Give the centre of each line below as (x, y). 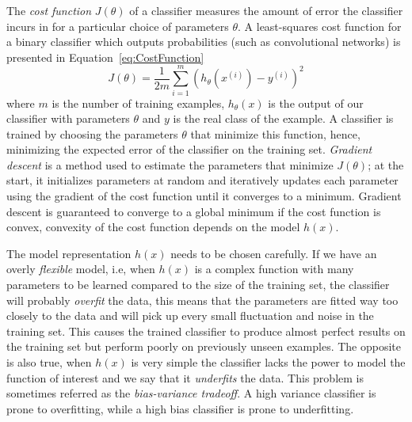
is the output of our (316, 103)
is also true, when (49, 362)
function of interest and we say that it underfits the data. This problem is (185, 377)
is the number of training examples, (138, 103)
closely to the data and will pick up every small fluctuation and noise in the (190, 316)
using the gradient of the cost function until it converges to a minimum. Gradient (204, 196)
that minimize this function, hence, (275, 133)
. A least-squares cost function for (320, 26)
